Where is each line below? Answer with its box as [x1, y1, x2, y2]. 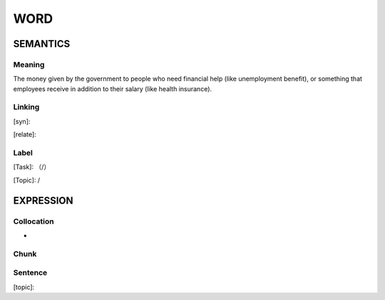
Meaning [13, 59, 45, 69]
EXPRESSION [13, 195, 73, 207]
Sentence [13, 268, 48, 278]
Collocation [13, 216, 54, 226]
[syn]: [13, 117, 31, 125]
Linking [13, 102, 40, 112]
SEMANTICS [13, 38, 71, 50]
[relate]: [13, 130, 37, 139]
